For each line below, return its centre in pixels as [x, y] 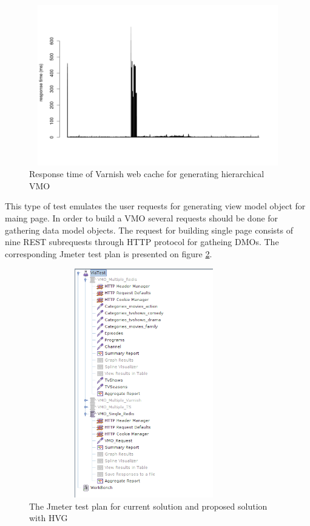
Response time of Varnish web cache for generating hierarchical [147, 174]
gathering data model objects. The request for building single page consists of [149, 230]
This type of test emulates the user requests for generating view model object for [155, 206]
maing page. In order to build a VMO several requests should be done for [142, 217]
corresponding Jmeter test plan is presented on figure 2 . [109, 253]
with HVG [49, 518]
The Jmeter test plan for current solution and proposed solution [148, 506]
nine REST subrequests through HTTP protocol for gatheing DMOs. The [142, 242]
